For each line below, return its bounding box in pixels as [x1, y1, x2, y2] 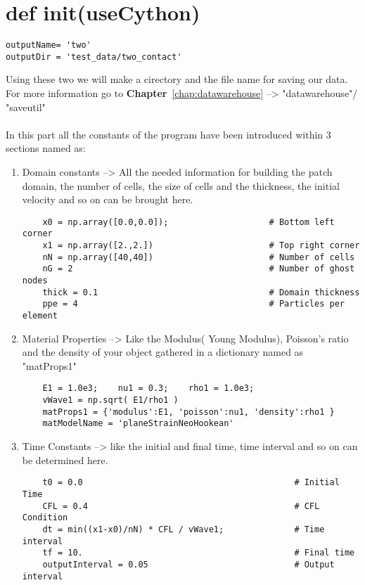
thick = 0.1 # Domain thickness [42, 287, 360, 297]
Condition [22, 513, 68, 523]
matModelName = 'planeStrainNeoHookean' [42, 418, 234, 429]
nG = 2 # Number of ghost [42, 264, 355, 274]
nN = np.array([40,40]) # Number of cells [42, 252, 355, 262]
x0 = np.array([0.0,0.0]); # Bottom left [42, 217, 335, 227]
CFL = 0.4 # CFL [42, 501, 320, 511]
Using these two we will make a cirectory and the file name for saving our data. [6, 72, 348, 86]
